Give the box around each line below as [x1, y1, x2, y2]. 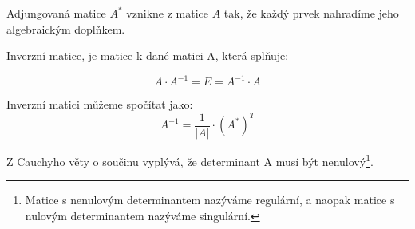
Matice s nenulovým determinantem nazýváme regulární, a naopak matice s [25, 191, 395, 208]
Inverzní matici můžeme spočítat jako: [6, 96, 193, 113]
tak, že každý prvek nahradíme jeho [223, 5, 399, 21]
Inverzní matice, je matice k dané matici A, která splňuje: [6, 47, 289, 64]
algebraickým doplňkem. [6, 20, 125, 37]
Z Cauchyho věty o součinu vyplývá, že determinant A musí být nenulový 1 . [6, 150, 373, 169]
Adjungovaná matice [6, 5, 106, 21]
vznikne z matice [126, 5, 208, 21]
